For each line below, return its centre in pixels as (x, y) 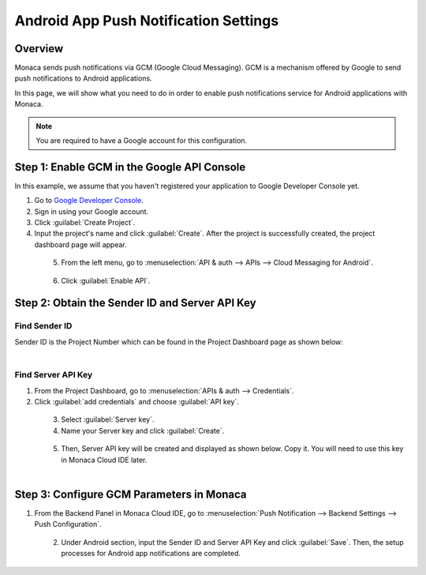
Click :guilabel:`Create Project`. (85, 223)
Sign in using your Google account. (92, 211)
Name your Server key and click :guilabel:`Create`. (143, 430)
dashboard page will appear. (81, 244)
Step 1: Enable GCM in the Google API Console (130, 167)
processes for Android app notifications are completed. (151, 554)
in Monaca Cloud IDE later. (104, 460)
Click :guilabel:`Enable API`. (106, 280)
